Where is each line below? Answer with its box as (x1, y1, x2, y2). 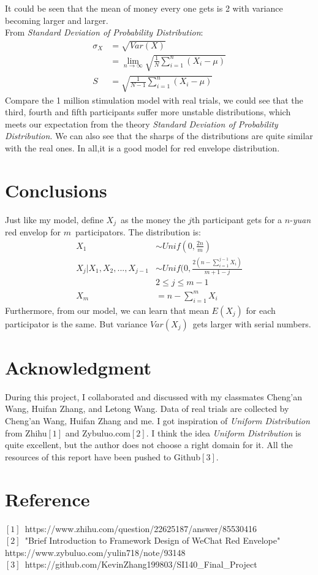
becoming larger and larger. (5, 13, 108, 26)
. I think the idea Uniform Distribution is (146, 426, 301, 439)
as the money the (120, 213, 186, 226)
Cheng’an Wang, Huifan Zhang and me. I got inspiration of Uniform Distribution (5, 414, 310, 427)
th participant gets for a (191, 213, 282, 226)
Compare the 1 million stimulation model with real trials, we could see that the (5, 93, 303, 106)
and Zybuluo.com (65, 426, 131, 439)
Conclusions (5, 177, 107, 202)
